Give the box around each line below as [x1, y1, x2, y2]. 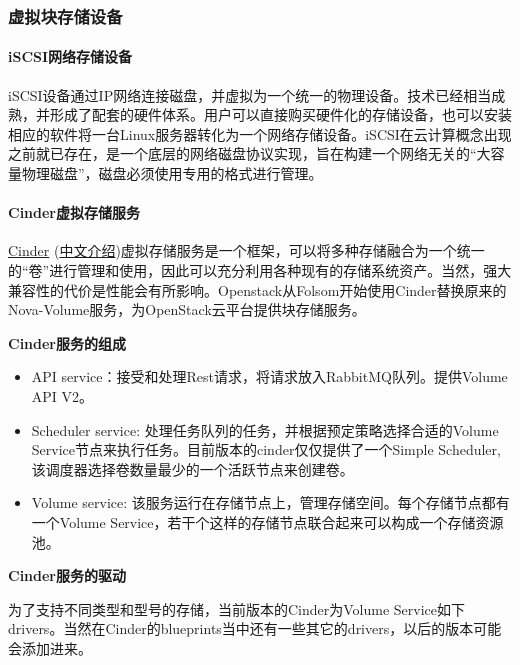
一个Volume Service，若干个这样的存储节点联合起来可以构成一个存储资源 [31, 511, 504, 532]
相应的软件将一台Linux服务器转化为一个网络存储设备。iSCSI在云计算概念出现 [8, 123, 512, 144]
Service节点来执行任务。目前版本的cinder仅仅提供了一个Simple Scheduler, [31, 439, 501, 460]
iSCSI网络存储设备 [8, 46, 133, 67]
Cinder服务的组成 [8, 332, 127, 353]
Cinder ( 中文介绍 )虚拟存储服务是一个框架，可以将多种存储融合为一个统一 [8, 240, 485, 261]
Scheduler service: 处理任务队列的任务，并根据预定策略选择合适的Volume [31, 419, 499, 440]
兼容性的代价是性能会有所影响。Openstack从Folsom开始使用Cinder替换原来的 [8, 279, 507, 300]
